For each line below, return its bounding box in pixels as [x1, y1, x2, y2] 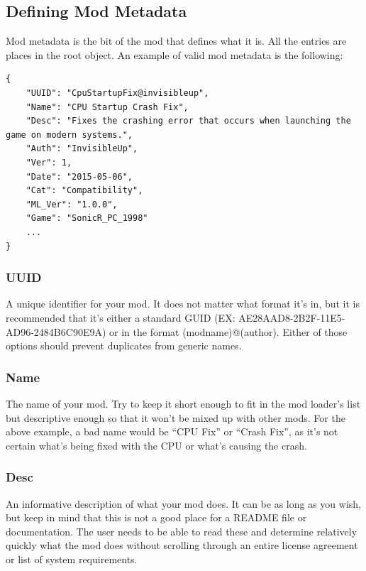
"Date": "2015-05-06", [26, 171, 133, 182]
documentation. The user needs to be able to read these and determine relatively [6, 523, 357, 538]
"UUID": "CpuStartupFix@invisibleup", [26, 87, 209, 98]
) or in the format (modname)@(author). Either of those [101, 324, 348, 339]
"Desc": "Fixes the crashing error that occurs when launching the [26, 116, 351, 126]
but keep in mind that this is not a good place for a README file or [6, 510, 307, 525]
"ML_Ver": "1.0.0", [26, 199, 118, 210]
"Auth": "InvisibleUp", [26, 143, 138, 154]
